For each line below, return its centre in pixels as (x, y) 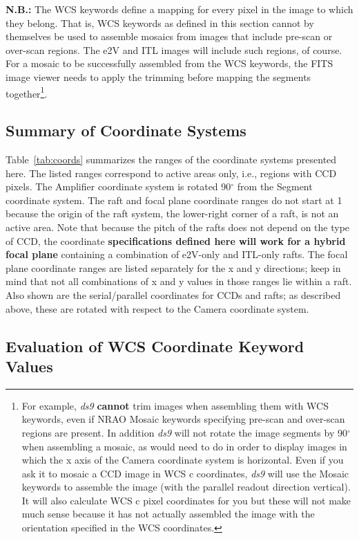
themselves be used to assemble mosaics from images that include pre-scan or (169, 36)
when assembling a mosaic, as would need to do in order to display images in (184, 446)
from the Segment (275, 186)
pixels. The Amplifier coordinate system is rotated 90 (118, 186)
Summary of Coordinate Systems (126, 130)
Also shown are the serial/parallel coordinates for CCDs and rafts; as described (173, 294)
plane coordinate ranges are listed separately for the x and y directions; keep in (173, 267)
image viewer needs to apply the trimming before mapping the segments (158, 76)
